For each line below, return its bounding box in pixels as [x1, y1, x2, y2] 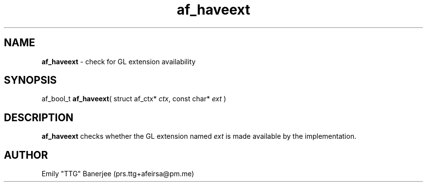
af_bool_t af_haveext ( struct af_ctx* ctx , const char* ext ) [41, 94, 226, 103]
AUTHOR [4, 149, 48, 161]
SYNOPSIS [4, 74, 57, 87]
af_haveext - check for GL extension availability [41, 57, 196, 66]
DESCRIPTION [4, 111, 74, 124]
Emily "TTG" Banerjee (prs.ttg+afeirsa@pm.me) [41, 169, 194, 178]
